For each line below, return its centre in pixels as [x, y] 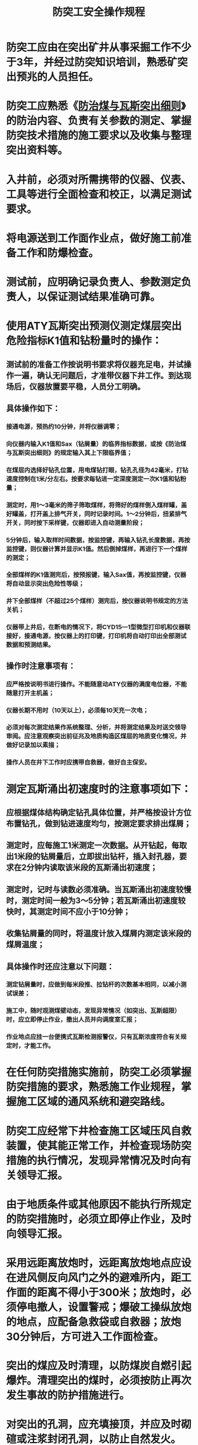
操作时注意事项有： [41, 666]
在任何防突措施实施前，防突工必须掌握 [99, 1072]
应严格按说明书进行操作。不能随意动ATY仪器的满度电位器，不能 [96, 684]
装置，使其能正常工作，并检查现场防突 [99, 1146]
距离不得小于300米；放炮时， [109, 1293]
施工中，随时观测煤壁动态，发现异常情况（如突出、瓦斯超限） [93, 1010]
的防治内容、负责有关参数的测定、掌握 [99, 121]
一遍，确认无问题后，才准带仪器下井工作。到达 [99, 375]
